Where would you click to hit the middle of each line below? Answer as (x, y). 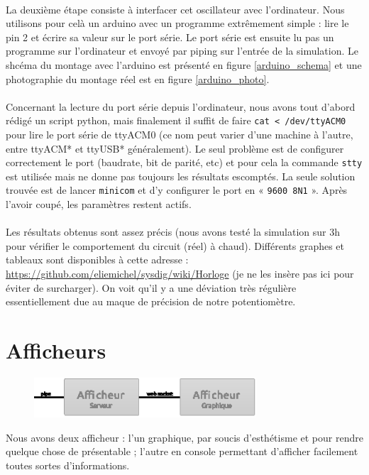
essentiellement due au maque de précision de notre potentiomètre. (151, 301)
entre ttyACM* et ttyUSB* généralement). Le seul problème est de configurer (175, 148)
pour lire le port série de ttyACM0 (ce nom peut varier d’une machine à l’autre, (180, 134)
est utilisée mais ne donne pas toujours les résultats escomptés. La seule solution (181, 176)
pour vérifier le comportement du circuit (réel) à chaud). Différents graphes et (175, 245)
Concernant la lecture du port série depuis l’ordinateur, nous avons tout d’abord (181, 106)
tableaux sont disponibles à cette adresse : (97, 260)
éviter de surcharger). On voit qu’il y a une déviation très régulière (151, 287)
